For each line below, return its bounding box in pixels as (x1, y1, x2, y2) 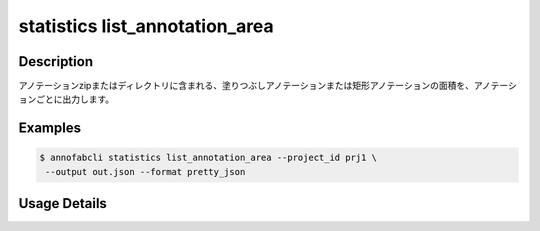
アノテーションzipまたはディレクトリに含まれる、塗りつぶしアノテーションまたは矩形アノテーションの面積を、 (18, 80, 475, 92)
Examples (18, 120, 82, 137)
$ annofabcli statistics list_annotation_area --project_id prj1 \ (39, 152, 378, 164)
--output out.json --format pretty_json (45, 166, 246, 177)
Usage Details (18, 195, 107, 212)
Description (18, 53, 94, 70)
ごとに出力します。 (35, 93, 115, 105)
